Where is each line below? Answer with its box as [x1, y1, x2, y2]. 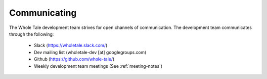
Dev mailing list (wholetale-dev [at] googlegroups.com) [34, 49, 147, 55]
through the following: [9, 31, 54, 37]
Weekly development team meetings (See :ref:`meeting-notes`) [34, 63, 163, 69]
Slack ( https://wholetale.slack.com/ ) [34, 42, 108, 49]
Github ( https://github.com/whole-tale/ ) [34, 56, 115, 62]
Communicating [9, 7, 77, 18]
